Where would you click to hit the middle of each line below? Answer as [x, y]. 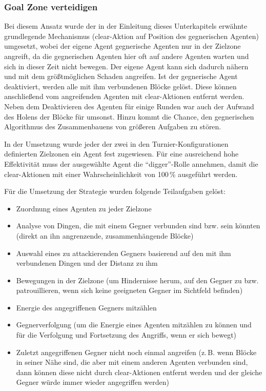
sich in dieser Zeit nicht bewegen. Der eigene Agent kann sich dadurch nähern [126, 66]
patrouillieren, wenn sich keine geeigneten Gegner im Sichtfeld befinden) [129, 290]
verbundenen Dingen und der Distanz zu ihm [87, 263]
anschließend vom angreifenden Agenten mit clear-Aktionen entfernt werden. [124, 96]
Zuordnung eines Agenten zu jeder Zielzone [84, 208]
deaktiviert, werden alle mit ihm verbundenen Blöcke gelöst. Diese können [120, 86]
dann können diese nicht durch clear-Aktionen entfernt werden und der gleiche [139, 372]
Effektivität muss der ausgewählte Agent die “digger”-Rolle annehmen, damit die [131, 163]
